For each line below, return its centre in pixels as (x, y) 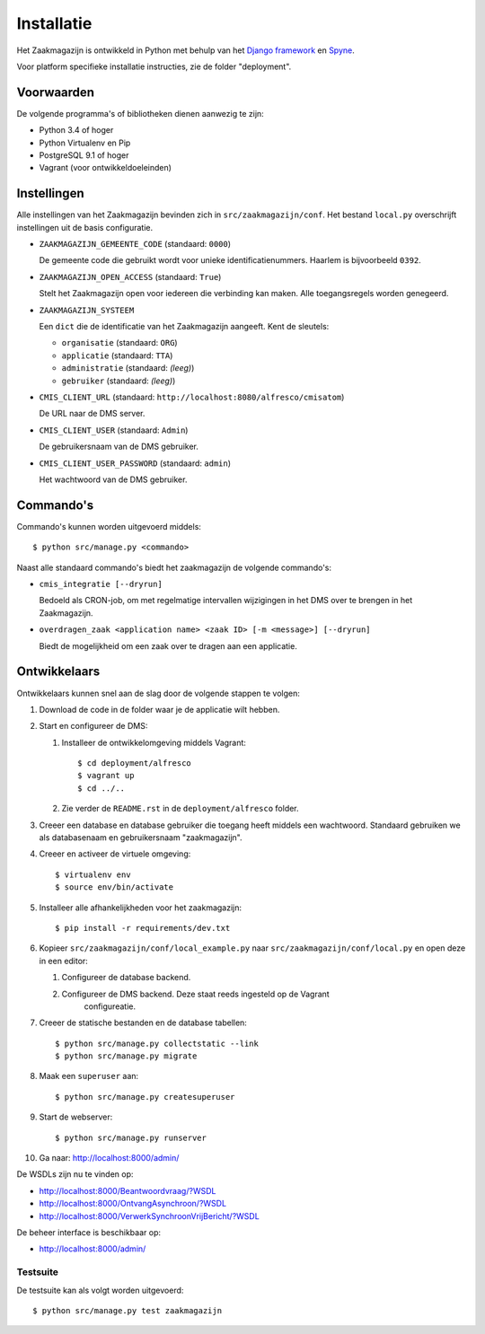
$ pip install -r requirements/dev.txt (143, 928)
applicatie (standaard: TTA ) (117, 355)
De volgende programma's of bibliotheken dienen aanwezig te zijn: (140, 113)
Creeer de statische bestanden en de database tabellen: (143, 1022)
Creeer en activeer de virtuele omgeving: (115, 854)
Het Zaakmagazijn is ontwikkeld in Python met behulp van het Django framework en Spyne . (185, 50)
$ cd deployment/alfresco (135, 764)
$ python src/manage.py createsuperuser (145, 1097)
